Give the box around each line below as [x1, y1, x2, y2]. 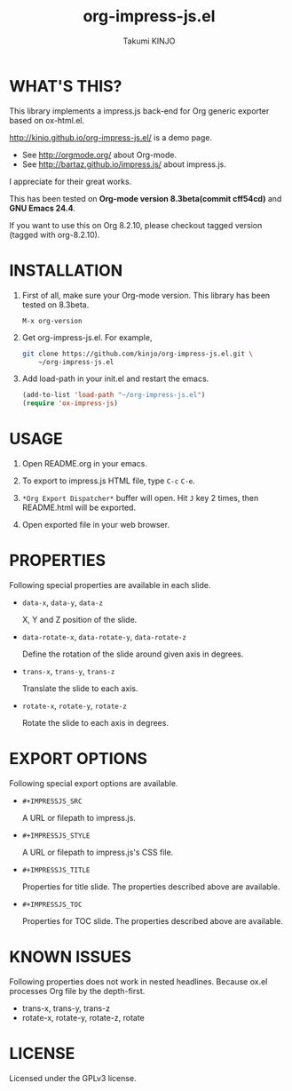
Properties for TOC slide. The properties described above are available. [21, 915, 284, 926]
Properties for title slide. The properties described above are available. [21, 881, 280, 892]
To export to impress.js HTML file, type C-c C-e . [21, 475, 195, 486]
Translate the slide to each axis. [21, 683, 138, 694]
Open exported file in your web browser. [21, 520, 170, 530]
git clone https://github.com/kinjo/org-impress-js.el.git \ [21, 349, 254, 358]
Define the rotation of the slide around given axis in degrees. [21, 649, 244, 659]
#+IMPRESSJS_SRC [21, 797, 83, 806]
